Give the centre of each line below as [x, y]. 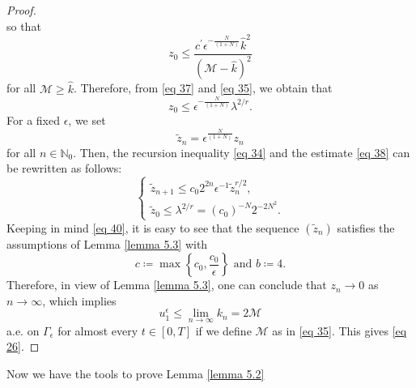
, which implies [79, 300]
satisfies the [366, 227]
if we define [223, 330]
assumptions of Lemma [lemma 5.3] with [107, 243]
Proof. [21, 10]
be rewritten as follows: [64, 168]
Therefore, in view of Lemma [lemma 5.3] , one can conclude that [167, 285]
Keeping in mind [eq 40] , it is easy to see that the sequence [153, 227]
